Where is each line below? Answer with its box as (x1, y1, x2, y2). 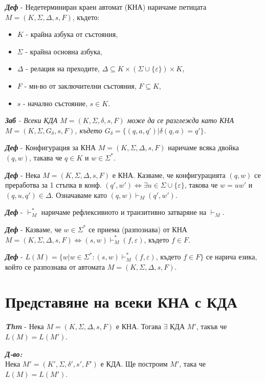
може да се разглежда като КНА (127, 115, 234, 126)
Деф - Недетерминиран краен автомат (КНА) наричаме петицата (5, 2, 207, 12)
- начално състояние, (23, 97, 87, 108)
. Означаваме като (51, 189, 107, 200)
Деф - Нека (5, 169, 40, 180)
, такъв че (196, 321, 227, 332)
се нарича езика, (206, 251, 257, 262)
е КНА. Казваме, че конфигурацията (112, 169, 226, 180)
